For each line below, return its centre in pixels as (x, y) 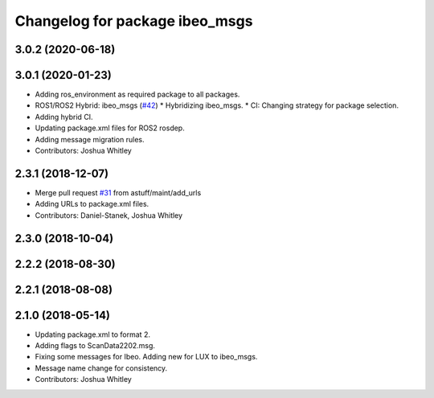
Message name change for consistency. (101, 368)
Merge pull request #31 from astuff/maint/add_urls (118, 192)
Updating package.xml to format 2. (92, 334)
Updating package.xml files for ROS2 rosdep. (110, 128)
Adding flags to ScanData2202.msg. (95, 346)
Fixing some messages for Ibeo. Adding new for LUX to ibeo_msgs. (146, 357)
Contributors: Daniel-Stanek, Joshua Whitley (109, 215)
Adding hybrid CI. (64, 117)
